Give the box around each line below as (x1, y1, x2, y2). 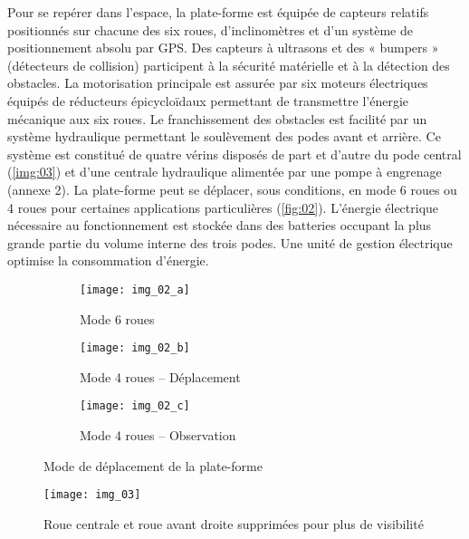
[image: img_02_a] (80, 283, 190, 296)
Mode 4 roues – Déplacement (80, 367, 241, 386)
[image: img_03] (43, 488, 141, 502)
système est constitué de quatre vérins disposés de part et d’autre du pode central (7, 144, 462, 163)
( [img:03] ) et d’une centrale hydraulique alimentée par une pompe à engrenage (7, 162, 442, 181)
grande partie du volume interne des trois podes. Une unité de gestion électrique (7, 233, 453, 252)
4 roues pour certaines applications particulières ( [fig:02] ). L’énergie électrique (7, 197, 439, 217)
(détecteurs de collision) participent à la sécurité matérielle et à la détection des (7, 55, 450, 74)
